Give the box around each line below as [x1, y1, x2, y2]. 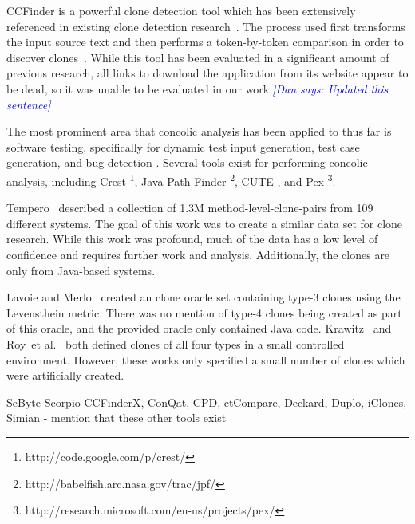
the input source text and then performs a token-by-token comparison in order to [6, 33, 404, 50]
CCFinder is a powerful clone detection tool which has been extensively [6, 2, 356, 18]
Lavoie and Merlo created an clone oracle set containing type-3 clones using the [6, 289, 401, 305]
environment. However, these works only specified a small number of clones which [6, 351, 405, 368]
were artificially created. [6, 367, 125, 384]
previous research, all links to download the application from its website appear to [6, 65, 409, 81]
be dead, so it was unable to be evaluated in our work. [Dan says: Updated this [6, 80, 389, 97]
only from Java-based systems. [6, 262, 156, 278]
